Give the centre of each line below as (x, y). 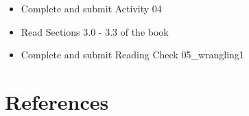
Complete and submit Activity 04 (91, 8)
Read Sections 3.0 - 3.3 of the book (95, 31)
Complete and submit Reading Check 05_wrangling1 (132, 55)
